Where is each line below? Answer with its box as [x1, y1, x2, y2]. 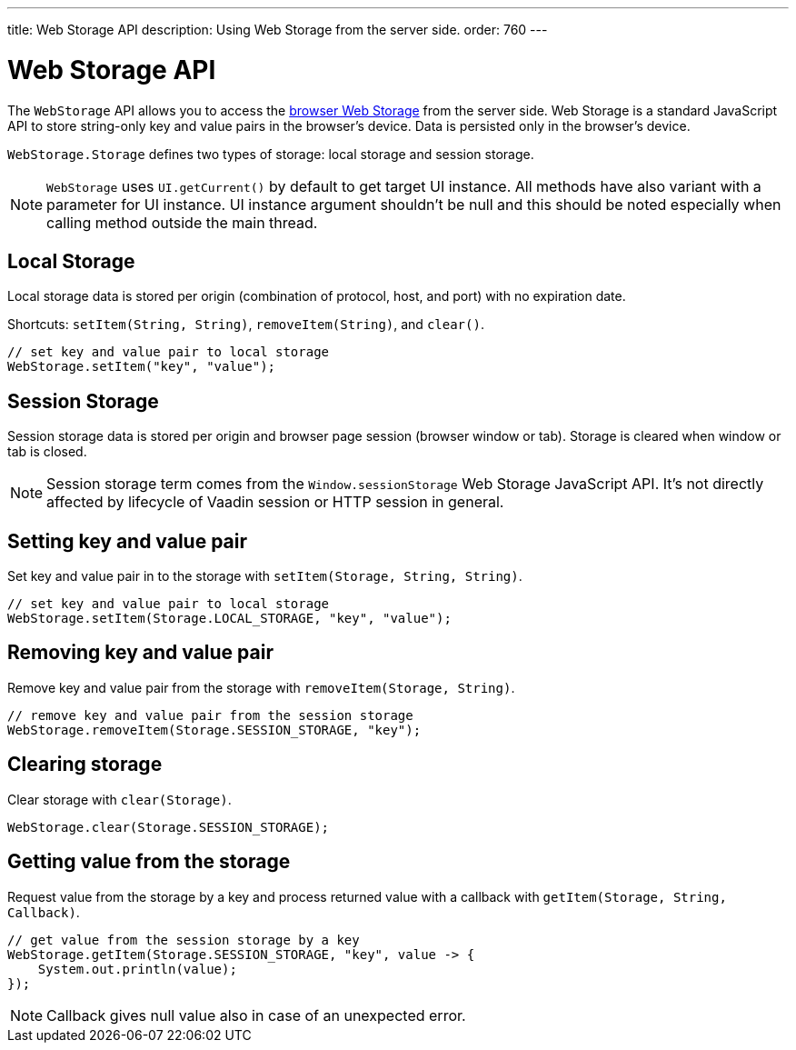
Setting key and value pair [7, 529, 248, 553]
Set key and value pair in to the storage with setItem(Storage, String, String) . [7, 568, 522, 585]
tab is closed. [7, 444, 87, 460]
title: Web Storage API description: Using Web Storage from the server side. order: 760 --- [7, 22, 548, 37]
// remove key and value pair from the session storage [7, 707, 413, 723]
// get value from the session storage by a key [7, 932, 360, 947]
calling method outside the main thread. [46, 213, 318, 232]
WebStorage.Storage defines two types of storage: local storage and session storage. [7, 145, 534, 162]
